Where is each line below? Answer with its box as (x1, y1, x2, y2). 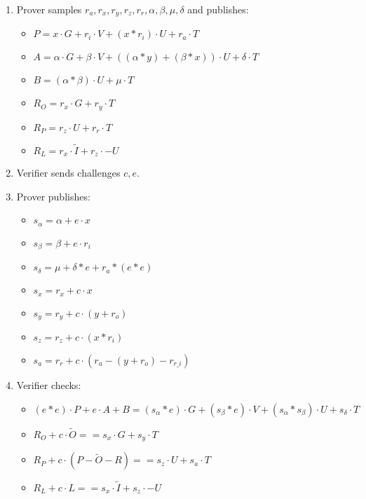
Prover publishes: (16, 189, 90, 203)
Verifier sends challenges (16, 165, 121, 180)
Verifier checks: (16, 378, 81, 392)
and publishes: (187, 2, 249, 16)
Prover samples (16, 2, 82, 16)
